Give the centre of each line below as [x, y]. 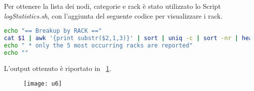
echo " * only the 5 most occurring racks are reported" [98, 45]
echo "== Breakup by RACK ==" [53, 31]
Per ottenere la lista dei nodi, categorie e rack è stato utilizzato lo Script [112, 6]
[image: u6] [43, 84]
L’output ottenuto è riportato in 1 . [58, 68]
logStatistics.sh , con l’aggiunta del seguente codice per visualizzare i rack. [113, 15]
